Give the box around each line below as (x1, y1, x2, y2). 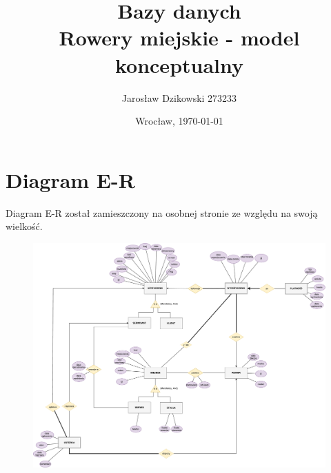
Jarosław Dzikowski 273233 (121, 90, 237, 105)
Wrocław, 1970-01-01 (135, 114, 223, 128)
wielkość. (6, 219, 43, 233)
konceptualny (114, 50, 244, 78)
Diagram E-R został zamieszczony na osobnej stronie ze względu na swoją (6, 205, 318, 220)
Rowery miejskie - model (59, 23, 300, 52)
